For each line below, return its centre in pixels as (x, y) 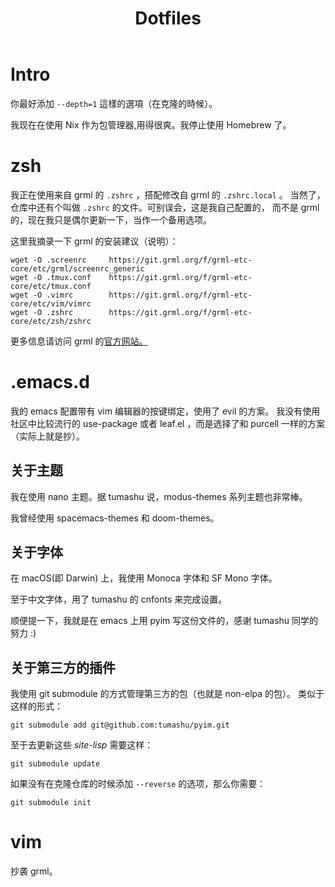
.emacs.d (50, 382)
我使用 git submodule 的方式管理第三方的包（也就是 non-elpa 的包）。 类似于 (167, 694)
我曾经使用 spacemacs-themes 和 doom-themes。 (115, 518)
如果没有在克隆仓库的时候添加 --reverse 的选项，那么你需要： (138, 784)
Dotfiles (168, 18)
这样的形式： (36, 706)
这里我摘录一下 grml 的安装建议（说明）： (94, 241)
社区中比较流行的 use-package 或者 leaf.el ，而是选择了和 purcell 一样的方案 (168, 423)
